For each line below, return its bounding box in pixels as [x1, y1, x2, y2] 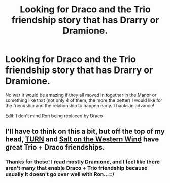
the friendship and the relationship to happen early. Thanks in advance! [5, 102, 155, 108]
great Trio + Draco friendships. [5, 143, 105, 152]
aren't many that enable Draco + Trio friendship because [5, 165, 148, 172]
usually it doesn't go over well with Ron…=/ [5, 171, 115, 178]
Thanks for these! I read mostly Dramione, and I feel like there [5, 158, 160, 165]
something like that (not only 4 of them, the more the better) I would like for [5, 97, 162, 103]
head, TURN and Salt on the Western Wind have [5, 135, 159, 144]
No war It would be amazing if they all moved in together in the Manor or [5, 92, 157, 98]
